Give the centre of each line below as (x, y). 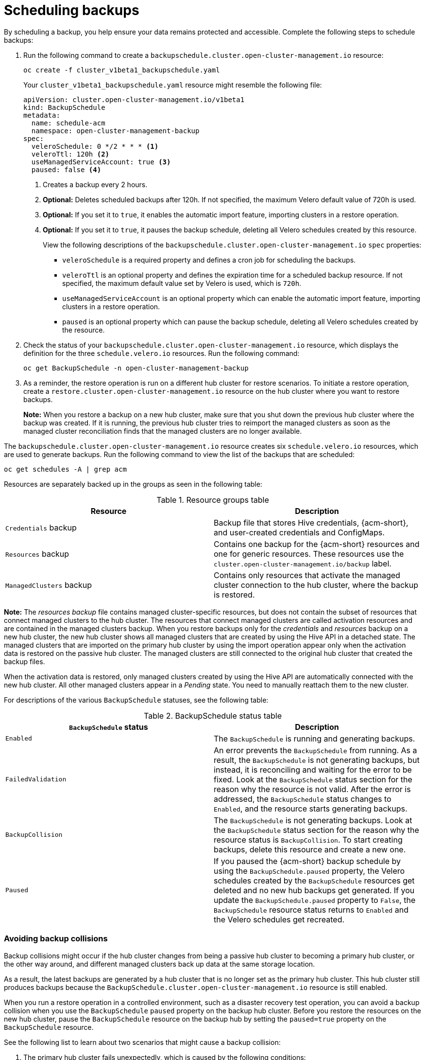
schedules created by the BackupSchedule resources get (314, 880)
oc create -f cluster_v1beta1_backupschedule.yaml (122, 70)
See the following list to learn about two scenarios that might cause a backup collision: (142, 1042)
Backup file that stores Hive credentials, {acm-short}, (311, 522)
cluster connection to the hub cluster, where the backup (316, 585)
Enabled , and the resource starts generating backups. (311, 808)
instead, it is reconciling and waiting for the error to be (313, 769)
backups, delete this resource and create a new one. (310, 849)
